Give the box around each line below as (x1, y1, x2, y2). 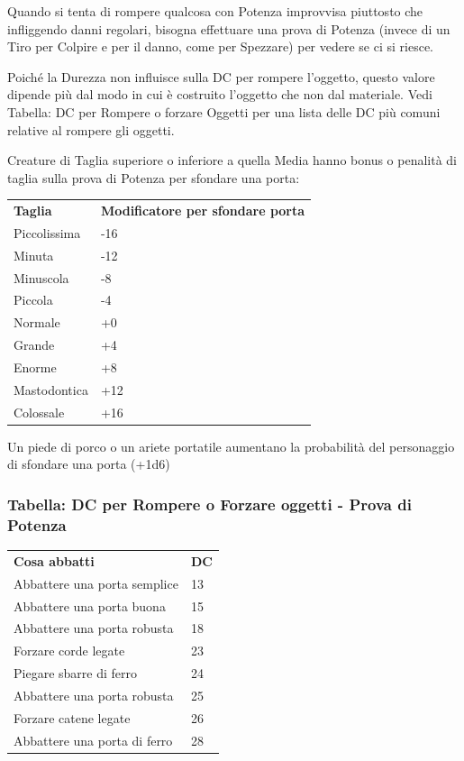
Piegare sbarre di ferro (14, 664, 137, 683)
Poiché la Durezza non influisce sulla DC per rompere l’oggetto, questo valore (7, 67, 435, 86)
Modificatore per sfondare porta (100, 201, 305, 220)
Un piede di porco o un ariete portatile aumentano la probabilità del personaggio (7, 436, 455, 455)
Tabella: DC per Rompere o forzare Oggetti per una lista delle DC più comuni (7, 102, 441, 121)
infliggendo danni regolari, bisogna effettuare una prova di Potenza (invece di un (7, 19, 450, 38)
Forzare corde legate (14, 641, 125, 660)
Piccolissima (14, 223, 81, 242)
